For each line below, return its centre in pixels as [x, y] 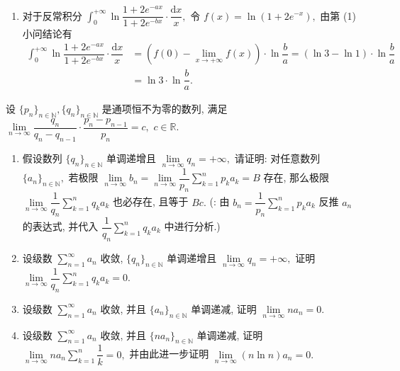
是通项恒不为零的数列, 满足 [165, 109]
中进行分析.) [192, 226]
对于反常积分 [52, 15]
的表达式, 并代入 [60, 226]
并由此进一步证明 [169, 354]
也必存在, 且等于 [150, 201]
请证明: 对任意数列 [277, 158]
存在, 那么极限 [296, 177]
